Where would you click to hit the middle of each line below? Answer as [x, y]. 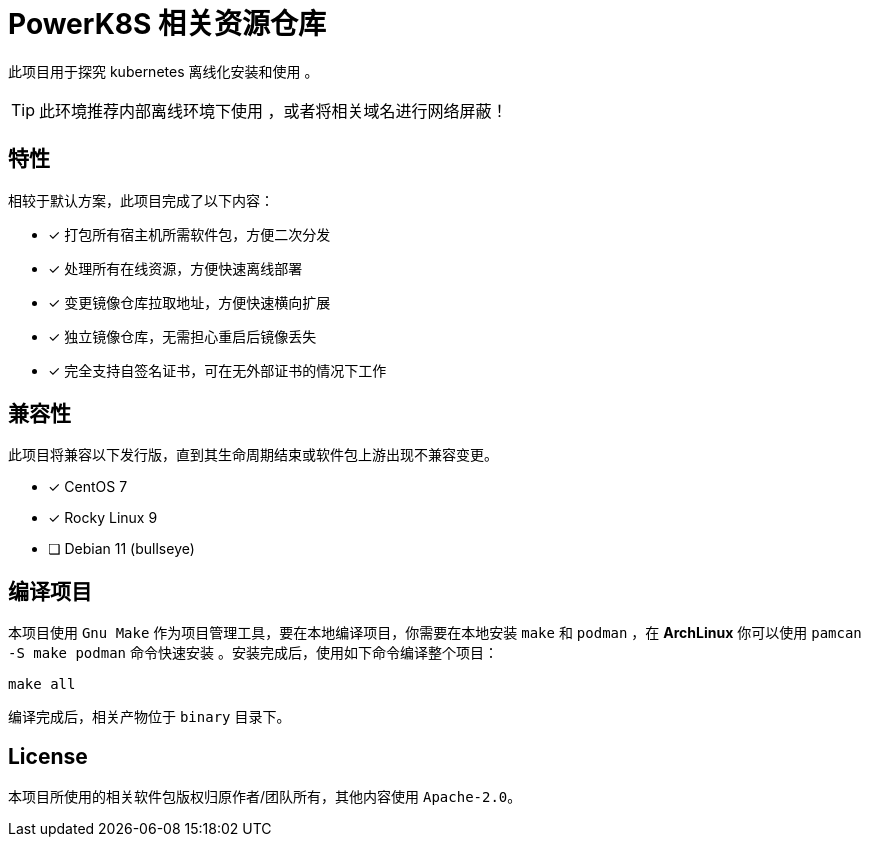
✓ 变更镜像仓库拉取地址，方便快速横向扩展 [189, 302]
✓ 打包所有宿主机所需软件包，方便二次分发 [189, 234]
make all [42, 684]
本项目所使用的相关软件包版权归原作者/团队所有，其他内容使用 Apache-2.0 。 [265, 797]
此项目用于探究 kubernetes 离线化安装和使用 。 [163, 71]
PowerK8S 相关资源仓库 [167, 24]
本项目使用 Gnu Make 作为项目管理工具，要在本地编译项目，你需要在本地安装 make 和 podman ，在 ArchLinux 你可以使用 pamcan [435, 633]
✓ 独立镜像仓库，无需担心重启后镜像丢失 [182, 336]
